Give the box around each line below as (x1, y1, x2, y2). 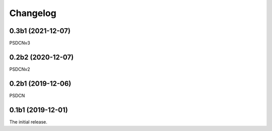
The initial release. (9, 118, 47, 125)
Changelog (9, 8, 56, 19)
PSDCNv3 (9, 40, 30, 46)
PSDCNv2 (9, 66, 30, 72)
